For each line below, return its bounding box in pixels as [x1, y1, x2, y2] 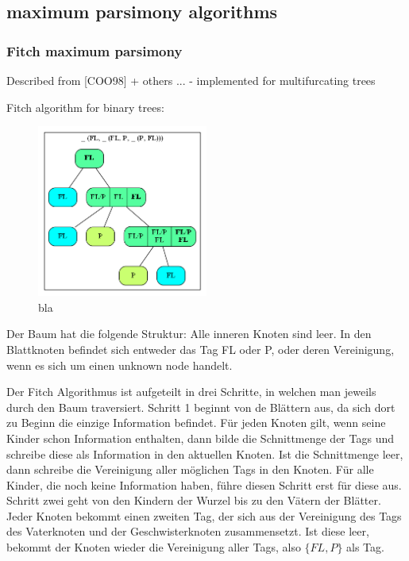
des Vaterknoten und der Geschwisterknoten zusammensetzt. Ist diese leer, [6, 523, 369, 540]
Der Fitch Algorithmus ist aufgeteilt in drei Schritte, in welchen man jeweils [6, 383, 376, 400]
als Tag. [346, 539, 384, 555]
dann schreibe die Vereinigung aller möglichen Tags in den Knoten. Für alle [6, 461, 374, 478]
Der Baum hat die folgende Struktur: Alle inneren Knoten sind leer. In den [6, 325, 372, 342]
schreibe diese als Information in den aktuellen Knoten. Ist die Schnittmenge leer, [6, 445, 403, 462]
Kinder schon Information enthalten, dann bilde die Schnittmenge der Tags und [6, 429, 394, 446]
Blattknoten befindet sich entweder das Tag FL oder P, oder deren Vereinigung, [6, 340, 395, 357]
